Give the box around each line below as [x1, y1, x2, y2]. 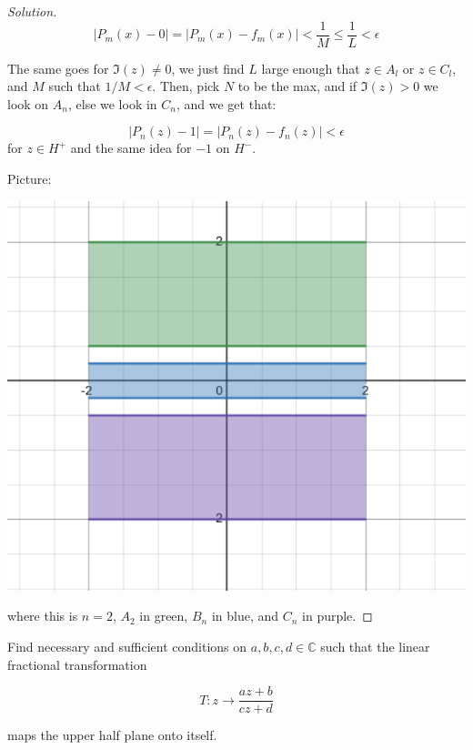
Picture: [7, 169, 52, 188]
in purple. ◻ [302, 606, 373, 625]
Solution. [7, 2, 57, 20]
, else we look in [67, 94, 157, 113]
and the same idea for [70, 138, 192, 157]
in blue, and [211, 606, 279, 625]
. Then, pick [152, 76, 220, 96]
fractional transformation [7, 654, 147, 674]
